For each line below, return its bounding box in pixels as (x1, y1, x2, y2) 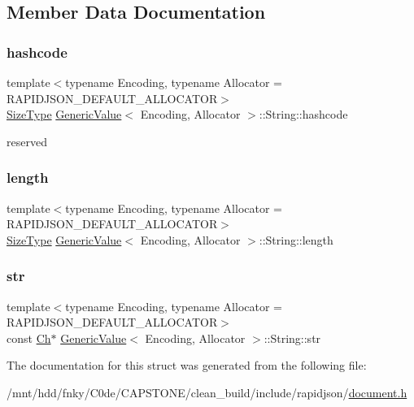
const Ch (7, 329, 51, 346)
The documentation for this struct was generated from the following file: (7, 357, 367, 374)
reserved (7, 132, 47, 149)
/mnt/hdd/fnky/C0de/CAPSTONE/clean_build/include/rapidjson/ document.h (7, 383, 407, 401)
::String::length (259, 231, 333, 248)
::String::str (264, 329, 321, 346)
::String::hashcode (259, 106, 348, 123)
